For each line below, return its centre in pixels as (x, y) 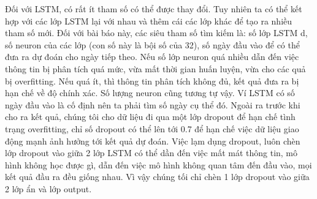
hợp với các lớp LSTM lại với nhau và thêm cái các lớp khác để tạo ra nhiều (149, 21)
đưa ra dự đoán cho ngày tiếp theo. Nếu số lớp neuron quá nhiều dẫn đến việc (152, 57)
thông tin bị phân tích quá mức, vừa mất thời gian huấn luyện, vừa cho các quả (155, 68)
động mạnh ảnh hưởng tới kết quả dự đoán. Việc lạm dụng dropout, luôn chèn (153, 141)
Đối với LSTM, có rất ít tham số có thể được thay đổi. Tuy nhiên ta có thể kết (154, 9)
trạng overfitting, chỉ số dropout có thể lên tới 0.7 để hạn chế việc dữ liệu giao (152, 128)
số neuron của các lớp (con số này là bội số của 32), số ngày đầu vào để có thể (152, 44)
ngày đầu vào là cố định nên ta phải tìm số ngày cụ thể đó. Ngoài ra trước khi (153, 104)
